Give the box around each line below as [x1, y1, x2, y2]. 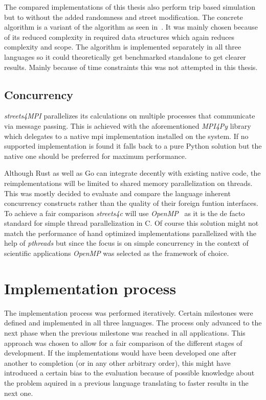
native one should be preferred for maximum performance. [4, 150, 187, 161]
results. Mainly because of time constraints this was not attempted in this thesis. [4, 61, 258, 72]
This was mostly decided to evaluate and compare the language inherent [4, 187, 231, 198]
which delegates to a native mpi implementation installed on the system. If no [4, 130, 249, 141]
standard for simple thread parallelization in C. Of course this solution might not [4, 218, 259, 228]
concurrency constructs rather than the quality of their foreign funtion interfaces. [4, 198, 258, 208]
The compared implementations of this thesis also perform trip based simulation [4, 2, 256, 12]
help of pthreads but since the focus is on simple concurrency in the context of [4, 238, 249, 248]
